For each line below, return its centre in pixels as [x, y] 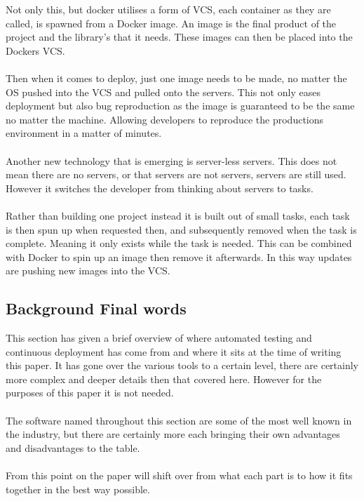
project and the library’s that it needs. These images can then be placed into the [179, 37]
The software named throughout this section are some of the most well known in [179, 420]
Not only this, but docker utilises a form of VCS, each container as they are [168, 9]
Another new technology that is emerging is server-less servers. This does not [171, 160]
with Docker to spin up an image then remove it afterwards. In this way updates [179, 256]
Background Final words [96, 308]
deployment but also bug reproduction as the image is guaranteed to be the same [180, 106]
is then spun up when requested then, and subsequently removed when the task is [181, 229]
